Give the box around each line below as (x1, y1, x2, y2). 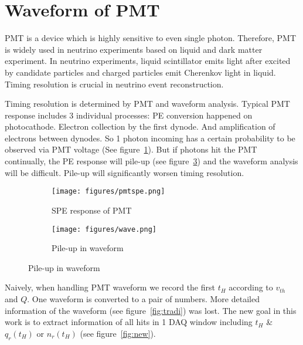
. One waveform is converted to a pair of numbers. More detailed (27, 292, 260, 305)
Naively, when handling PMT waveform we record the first (5, 281, 215, 293)
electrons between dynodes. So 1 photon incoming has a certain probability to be (5, 131, 295, 144)
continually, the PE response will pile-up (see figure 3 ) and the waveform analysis (5, 155, 298, 167)
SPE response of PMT (52, 204, 132, 216)
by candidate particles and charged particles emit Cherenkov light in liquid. (5, 66, 276, 78)
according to (229, 281, 273, 293)
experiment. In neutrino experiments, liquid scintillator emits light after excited (5, 55, 291, 67)
